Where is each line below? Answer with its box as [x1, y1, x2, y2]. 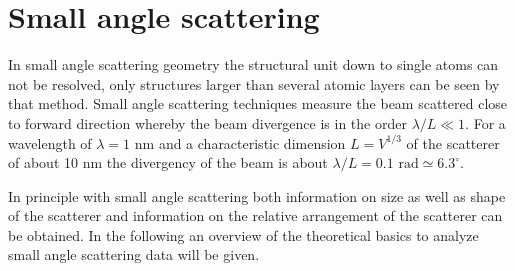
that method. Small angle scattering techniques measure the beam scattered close [8, 93, 507, 114]
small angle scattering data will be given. [8, 244, 260, 265]
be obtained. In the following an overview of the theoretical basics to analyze [8, 224, 479, 245]
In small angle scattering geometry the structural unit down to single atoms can [8, 54, 499, 75]
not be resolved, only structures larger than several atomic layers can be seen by [8, 73, 500, 94]
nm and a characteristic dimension [134, 132, 346, 153]
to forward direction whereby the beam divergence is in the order [8, 112, 407, 133]
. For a [465, 112, 506, 133]
